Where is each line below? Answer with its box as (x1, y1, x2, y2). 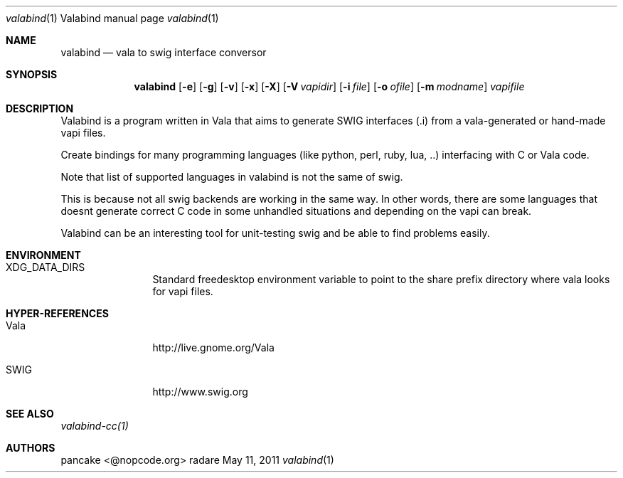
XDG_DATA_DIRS (6, 261, 85, 273)
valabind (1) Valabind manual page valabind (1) (6, 12, 219, 24)
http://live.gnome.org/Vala (152, 341, 275, 354)
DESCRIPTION (6, 102, 74, 115)
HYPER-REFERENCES (6, 307, 109, 319)
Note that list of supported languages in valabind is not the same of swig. (60, 171, 403, 183)
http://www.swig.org (152, 386, 248, 398)
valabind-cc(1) (60, 420, 129, 432)
